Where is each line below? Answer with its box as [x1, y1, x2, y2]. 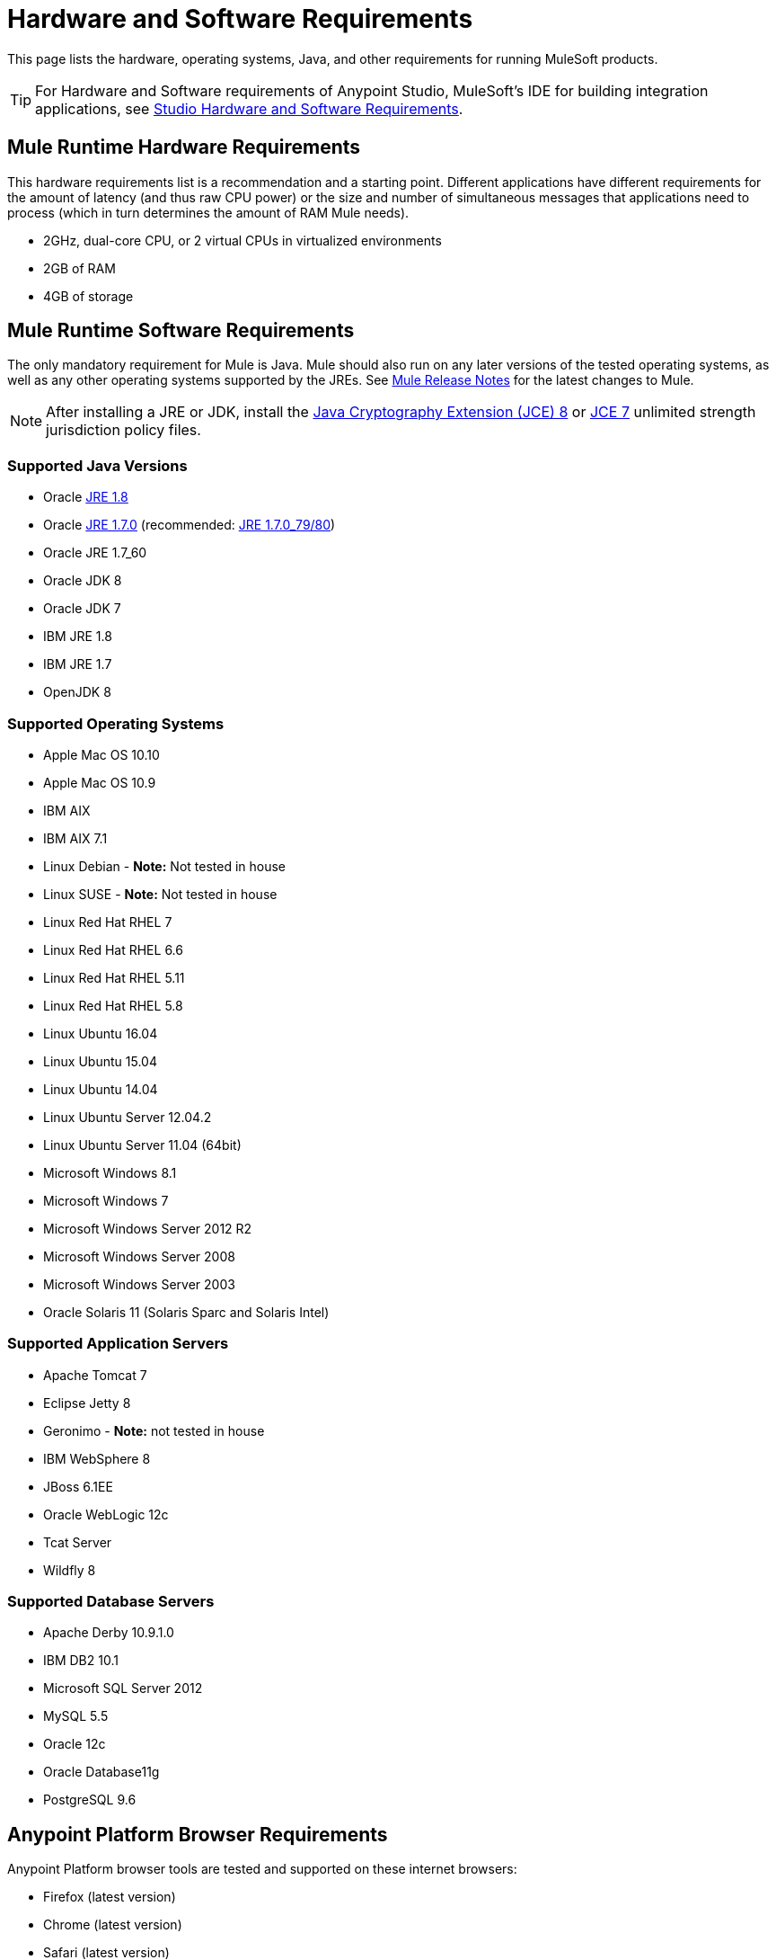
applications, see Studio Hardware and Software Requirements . [35, 99, 463, 118]
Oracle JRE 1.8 [43, 489, 128, 505]
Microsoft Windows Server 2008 [43, 1248, 235, 1264]
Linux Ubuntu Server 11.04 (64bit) [43, 1136, 242, 1153]
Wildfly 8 [43, 1562, 96, 1578]
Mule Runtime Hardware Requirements [7, 136, 361, 159]
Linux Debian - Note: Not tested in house [43, 858, 287, 874]
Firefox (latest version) [43, 1889, 176, 1905]
